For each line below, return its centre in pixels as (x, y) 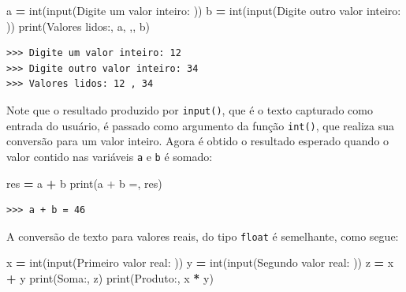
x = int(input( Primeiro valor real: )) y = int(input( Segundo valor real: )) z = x (200, 262)
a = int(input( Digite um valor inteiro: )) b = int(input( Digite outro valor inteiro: (204, 10)
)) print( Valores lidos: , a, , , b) (78, 26)
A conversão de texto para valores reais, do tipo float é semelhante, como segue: (203, 236)
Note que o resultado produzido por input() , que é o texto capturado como (190, 109)
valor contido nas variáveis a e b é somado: (110, 156)
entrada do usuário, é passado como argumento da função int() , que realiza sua (201, 125)
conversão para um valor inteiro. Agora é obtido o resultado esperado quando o (198, 141)
